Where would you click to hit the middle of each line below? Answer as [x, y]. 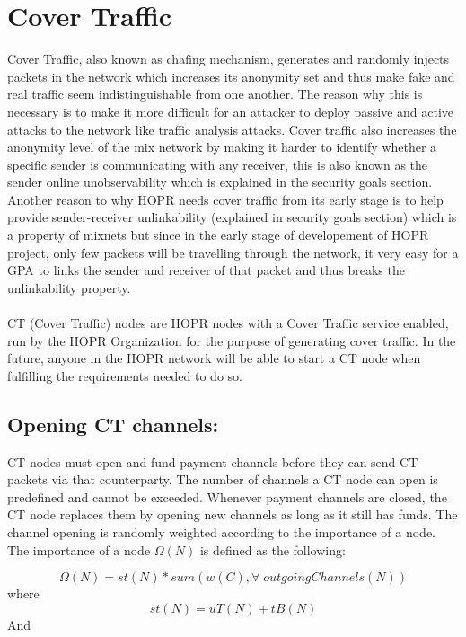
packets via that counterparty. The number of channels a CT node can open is [223, 479]
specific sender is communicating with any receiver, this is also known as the [218, 164]
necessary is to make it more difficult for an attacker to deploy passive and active [231, 111]
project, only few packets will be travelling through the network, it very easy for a [233, 252]
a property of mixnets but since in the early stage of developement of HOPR [218, 235]
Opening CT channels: [113, 424]
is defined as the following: [273, 549]
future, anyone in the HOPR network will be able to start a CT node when [214, 358]
